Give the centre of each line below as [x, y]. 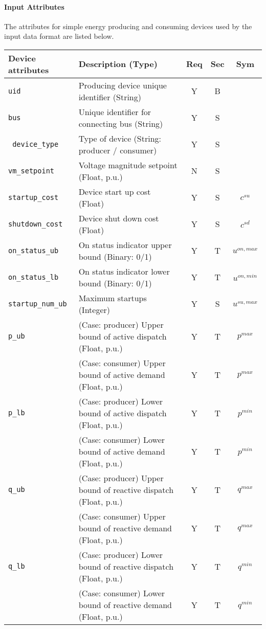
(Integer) [94, 309]
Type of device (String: [120, 138]
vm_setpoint [31, 171]
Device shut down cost [119, 218]
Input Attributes [34, 6]
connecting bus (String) [121, 123]
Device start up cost [115, 191]
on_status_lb [34, 277]
